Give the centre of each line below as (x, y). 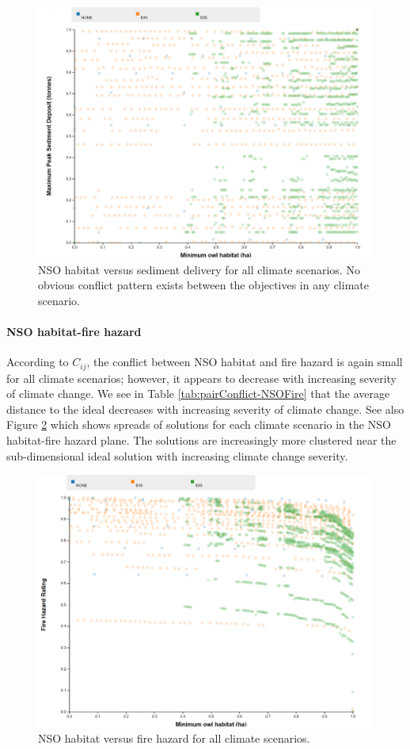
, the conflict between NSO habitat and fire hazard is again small (245, 362)
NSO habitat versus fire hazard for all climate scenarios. (174, 738)
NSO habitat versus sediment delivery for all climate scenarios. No (199, 269)
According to (38, 362)
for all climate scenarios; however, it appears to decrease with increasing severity (202, 378)
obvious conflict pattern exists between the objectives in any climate (203, 285)
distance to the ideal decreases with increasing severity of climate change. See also (205, 409)
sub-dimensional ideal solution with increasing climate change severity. (177, 455)
